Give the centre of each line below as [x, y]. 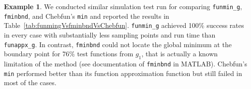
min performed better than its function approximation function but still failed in [123, 73]
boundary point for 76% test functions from [69, 54]
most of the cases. [30, 83]
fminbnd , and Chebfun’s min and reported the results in [87, 16]
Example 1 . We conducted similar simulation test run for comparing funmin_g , [123, 6]
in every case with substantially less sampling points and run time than [110, 34]
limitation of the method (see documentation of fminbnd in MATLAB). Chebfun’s [125, 64]
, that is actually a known [180, 54]
